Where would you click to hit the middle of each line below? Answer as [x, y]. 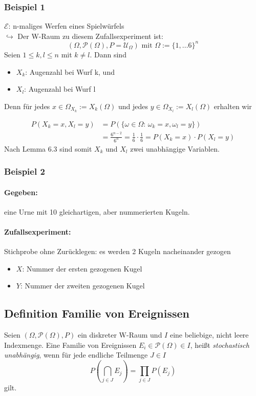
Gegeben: [21, 192]
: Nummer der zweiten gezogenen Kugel [82, 286]
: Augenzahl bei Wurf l [60, 89]
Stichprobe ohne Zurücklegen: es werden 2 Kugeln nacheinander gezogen [118, 251]
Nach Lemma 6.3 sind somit [48, 148]
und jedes [133, 106]
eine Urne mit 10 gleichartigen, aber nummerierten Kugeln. [97, 211]
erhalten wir [233, 106]
